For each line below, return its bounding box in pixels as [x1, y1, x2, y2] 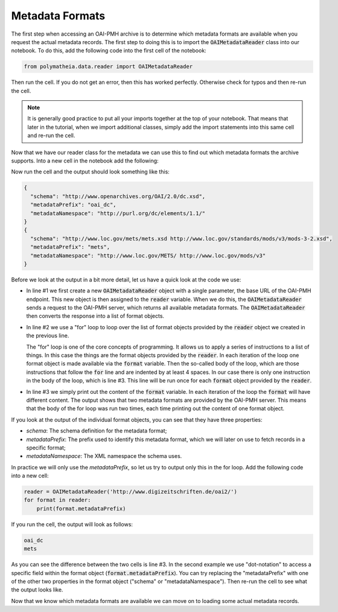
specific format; [26, 444, 66, 451]
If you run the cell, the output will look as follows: [11, 520, 133, 528]
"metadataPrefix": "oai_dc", [30, 201, 117, 208]
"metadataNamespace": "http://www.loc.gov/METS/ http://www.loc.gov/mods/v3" [30, 252, 266, 259]
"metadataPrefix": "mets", [30, 243, 110, 251]
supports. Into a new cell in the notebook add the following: [11, 157, 159, 164]
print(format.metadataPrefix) [36, 505, 126, 512]
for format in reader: [24, 497, 91, 504]
